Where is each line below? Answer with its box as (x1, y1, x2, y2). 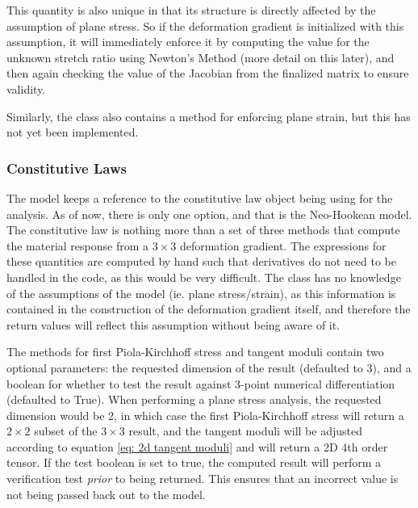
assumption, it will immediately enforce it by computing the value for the (6, 33, 370, 50)
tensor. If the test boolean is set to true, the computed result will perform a (6, 454, 382, 471)
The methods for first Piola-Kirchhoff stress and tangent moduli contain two (6, 343, 384, 360)
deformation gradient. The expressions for (179, 237, 387, 254)
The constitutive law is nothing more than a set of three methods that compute (6, 221, 400, 238)
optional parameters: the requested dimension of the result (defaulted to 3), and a (6, 359, 412, 376)
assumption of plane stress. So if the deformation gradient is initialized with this (6, 17, 404, 34)
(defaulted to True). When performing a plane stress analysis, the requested (6, 391, 382, 408)
